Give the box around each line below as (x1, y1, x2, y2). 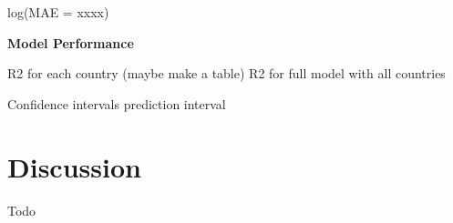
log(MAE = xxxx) (7, 3, 109, 21)
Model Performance (7, 33, 134, 52)
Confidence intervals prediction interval (7, 94, 226, 113)
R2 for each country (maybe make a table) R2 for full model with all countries (7, 64, 446, 83)
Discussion (7, 147, 141, 185)
